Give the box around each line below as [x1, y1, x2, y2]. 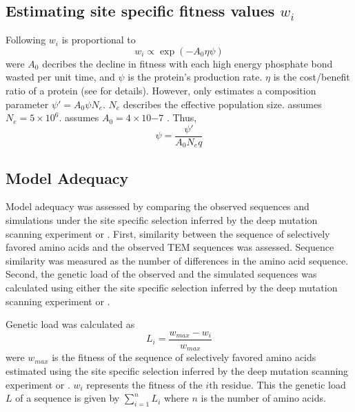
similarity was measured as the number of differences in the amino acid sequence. [6, 253, 349, 267]
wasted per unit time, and [6, 70, 115, 84]
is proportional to [61, 32, 136, 47]
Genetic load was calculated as [6, 317, 135, 331]
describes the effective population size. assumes [123, 96, 322, 111]
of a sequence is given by [15, 391, 120, 405]
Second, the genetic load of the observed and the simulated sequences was [6, 267, 317, 281]
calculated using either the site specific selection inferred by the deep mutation [6, 280, 338, 295]
